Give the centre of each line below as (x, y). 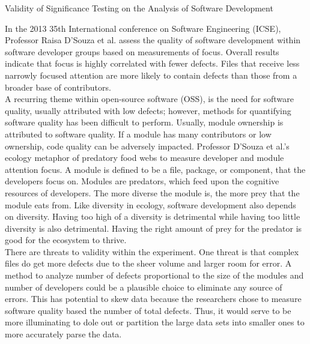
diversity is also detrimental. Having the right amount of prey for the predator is (153, 228)
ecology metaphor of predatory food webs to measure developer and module (144, 158)
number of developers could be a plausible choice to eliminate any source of (144, 287)
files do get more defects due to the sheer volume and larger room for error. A (148, 263)
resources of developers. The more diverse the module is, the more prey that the (152, 192)
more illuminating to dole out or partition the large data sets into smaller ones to (155, 322)
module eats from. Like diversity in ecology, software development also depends (150, 204)
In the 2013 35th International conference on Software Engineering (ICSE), (143, 28)
